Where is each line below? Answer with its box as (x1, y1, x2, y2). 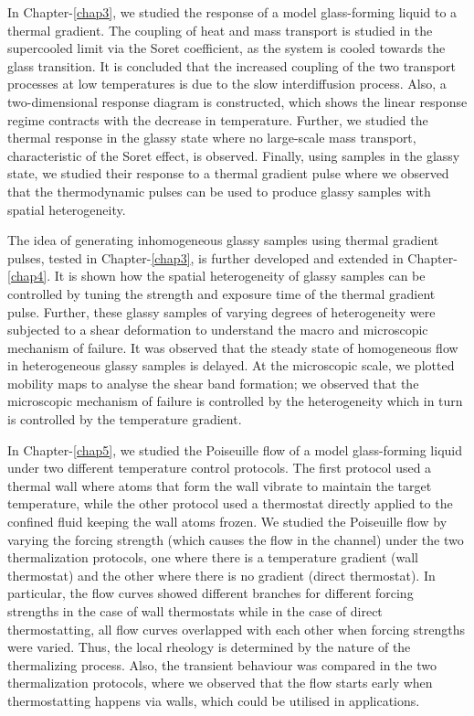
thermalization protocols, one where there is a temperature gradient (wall (7, 548, 418, 567)
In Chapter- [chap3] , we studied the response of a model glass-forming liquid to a (7, 3, 458, 21)
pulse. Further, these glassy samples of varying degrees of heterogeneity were (7, 302, 436, 321)
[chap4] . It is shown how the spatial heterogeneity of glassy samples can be (7, 266, 426, 285)
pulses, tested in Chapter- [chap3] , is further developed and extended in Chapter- (7, 248, 458, 267)
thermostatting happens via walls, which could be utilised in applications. (7, 690, 420, 710)
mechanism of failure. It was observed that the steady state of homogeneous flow (7, 337, 458, 357)
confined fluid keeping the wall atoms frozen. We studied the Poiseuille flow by (7, 512, 448, 531)
